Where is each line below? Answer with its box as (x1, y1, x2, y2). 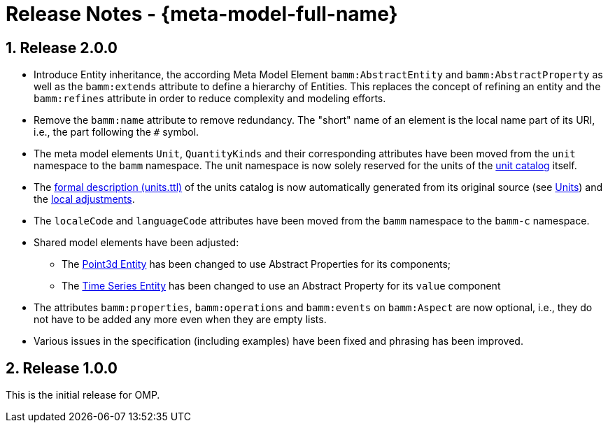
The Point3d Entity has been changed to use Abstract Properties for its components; (62, 258, 451, 271)
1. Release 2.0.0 (6, 38, 118, 57)
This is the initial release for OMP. (6, 389, 160, 401)
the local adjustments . (34, 193, 135, 206)
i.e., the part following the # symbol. (34, 126, 199, 138)
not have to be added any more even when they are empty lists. (34, 313, 327, 326)
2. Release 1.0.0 (6, 359, 118, 377)
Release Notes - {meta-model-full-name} (6, 2, 398, 26)
